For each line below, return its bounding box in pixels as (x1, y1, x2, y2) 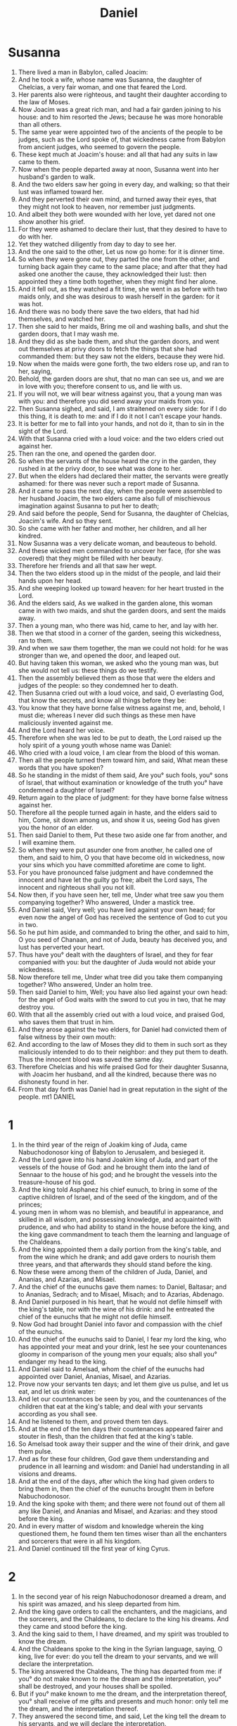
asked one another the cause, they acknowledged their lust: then (18, 270, 207, 278)
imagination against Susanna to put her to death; (18, 501, 160, 510)
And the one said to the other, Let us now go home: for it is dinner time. (18, 247, 224, 256)
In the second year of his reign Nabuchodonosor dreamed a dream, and (18, 1592, 227, 1601)
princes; (18, 1200, 43, 1209)
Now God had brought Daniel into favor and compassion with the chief (18, 1320, 223, 1328)
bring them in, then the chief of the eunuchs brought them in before (18, 1484, 214, 1493)
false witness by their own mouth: (18, 1033, 117, 1041)
